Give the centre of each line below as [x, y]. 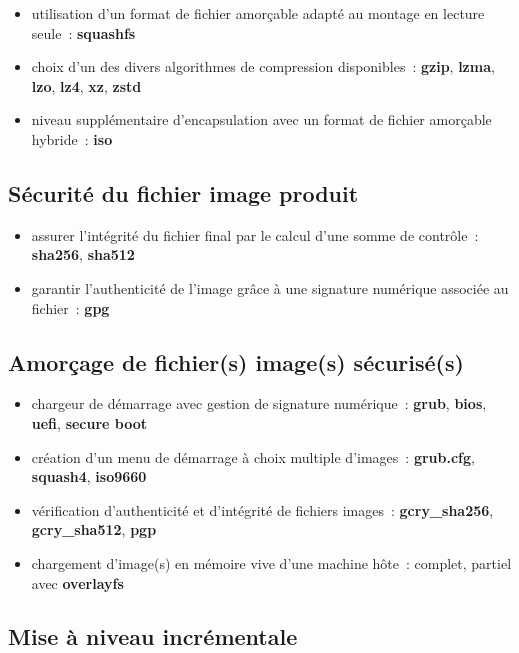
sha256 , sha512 [83, 254]
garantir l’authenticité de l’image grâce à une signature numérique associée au [270, 287]
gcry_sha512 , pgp [94, 529]
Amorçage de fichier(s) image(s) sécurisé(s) [236, 361]
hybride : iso [72, 138]
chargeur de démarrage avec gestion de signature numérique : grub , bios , [259, 403]
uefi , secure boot [89, 422]
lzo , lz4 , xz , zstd [86, 85]
